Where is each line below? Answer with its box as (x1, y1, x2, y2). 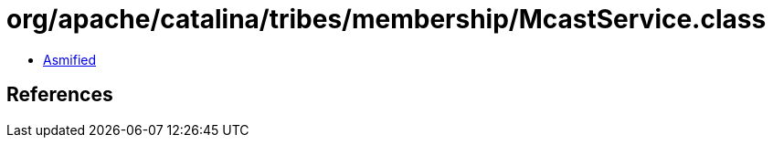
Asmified (43, 51, 97, 67)
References (6, 83, 113, 107)
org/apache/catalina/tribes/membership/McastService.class (6, 4, 767, 35)
